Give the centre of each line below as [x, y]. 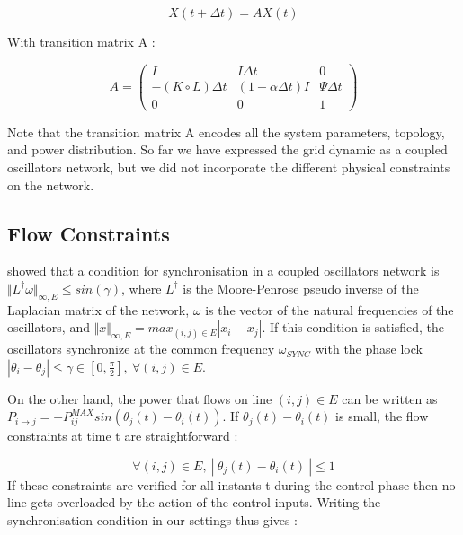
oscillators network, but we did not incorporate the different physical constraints [229, 167]
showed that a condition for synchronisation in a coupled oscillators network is [223, 271]
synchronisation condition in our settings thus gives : [152, 520]
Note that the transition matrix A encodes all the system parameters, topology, [226, 132]
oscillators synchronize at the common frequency [141, 349]
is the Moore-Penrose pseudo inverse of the [301, 288]
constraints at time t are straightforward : [123, 436]
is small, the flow [382, 416]
